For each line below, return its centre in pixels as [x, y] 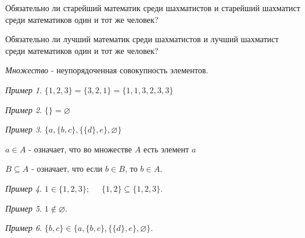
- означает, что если [67, 169]
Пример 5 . [24, 208]
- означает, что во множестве [80, 149]
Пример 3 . [24, 129]
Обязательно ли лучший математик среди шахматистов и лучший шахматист [142, 39]
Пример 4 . [24, 188]
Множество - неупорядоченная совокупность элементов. [107, 70]
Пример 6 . [24, 228]
